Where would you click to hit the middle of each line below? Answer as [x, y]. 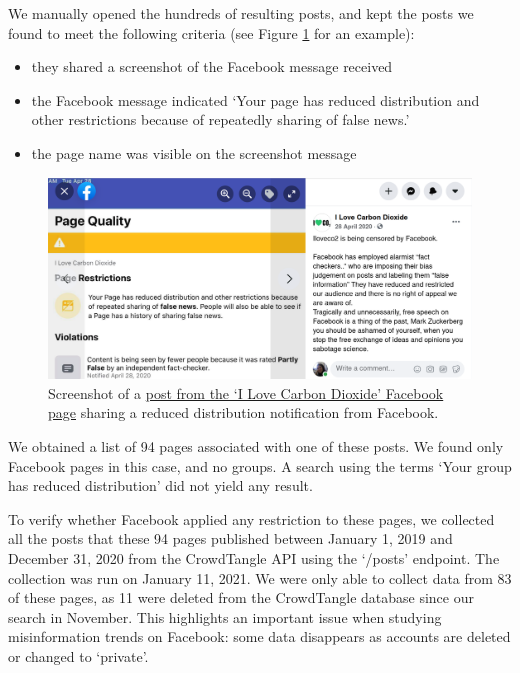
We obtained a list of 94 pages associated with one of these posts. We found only [256, 445]
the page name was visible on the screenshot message [194, 152]
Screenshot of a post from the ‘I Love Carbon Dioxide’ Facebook [246, 392]
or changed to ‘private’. [78, 655]
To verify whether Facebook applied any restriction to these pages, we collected [251, 518]
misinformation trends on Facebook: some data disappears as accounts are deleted [259, 636]
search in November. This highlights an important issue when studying [225, 616]
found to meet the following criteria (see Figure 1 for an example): [211, 32]
